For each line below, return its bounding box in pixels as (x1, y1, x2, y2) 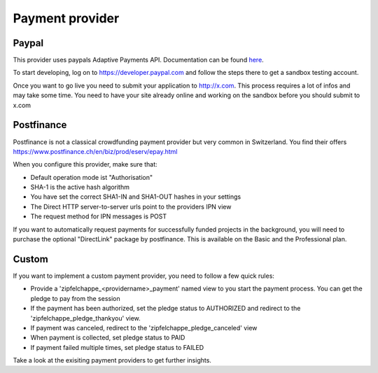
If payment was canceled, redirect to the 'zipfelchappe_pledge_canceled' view (30, 323, 258, 332)
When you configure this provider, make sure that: (13, 160, 157, 169)
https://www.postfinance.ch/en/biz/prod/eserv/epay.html (13, 147, 178, 155)
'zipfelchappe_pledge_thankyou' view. (30, 314, 141, 322)
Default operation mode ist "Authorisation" (30, 173, 153, 181)
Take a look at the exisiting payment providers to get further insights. (13, 356, 211, 365)
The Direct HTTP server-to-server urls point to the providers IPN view (30, 202, 232, 211)
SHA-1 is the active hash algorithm (30, 183, 129, 192)
